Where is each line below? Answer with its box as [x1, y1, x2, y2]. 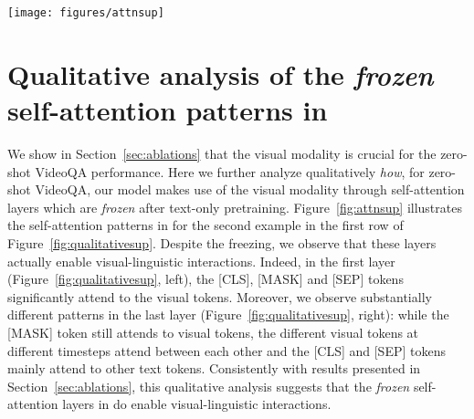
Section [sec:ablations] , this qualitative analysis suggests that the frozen [7, 376, 410, 395]
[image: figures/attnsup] [7, 6, 164, 19]
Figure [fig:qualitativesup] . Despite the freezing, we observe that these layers [7, 233, 437, 252]
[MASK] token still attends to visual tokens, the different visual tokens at [7, 322, 419, 341]
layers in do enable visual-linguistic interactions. [62, 394, 332, 414]
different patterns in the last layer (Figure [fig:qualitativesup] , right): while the [7, 305, 449, 324]
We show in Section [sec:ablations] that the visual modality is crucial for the [7, 143, 437, 162]
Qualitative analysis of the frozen [7, 55, 434, 93]
